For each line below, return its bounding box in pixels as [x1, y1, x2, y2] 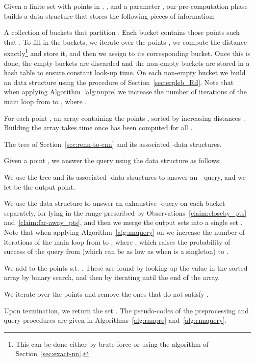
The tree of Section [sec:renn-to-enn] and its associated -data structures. [4, 139, 222, 149]
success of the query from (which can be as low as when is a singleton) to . [4, 246, 229, 256]
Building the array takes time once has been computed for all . [4, 122, 193, 133]
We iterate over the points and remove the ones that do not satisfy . [4, 288, 209, 299]
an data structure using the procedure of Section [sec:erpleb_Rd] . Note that [4, 77, 234, 87]
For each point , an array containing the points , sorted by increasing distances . [4, 112, 245, 123]
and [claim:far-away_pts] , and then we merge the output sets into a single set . [4, 217, 243, 227]
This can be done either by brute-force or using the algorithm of [15, 338, 209, 349]
